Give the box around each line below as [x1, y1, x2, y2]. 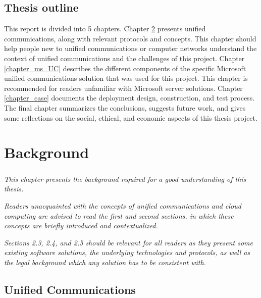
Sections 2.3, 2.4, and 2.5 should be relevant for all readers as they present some [4, 237, 253, 247]
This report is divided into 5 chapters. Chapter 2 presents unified [4, 23, 206, 34]
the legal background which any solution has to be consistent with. [4, 257, 206, 268]
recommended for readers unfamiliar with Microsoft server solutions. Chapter [4, 82, 243, 93]
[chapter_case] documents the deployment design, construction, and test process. [4, 92, 255, 103]
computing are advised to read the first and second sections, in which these [4, 210, 234, 221]
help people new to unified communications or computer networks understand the [4, 43, 257, 54]
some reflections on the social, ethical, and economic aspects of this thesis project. [4, 112, 257, 123]
